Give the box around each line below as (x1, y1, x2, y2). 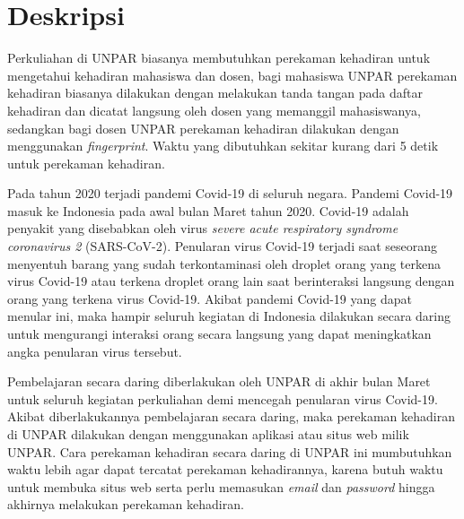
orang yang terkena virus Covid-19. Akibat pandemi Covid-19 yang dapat (7, 289, 412, 307)
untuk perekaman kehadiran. (7, 153, 165, 172)
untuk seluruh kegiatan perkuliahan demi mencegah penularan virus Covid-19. (7, 389, 438, 408)
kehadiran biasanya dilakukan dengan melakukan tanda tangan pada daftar (7, 83, 424, 102)
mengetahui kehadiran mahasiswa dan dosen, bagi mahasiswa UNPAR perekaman (7, 65, 458, 84)
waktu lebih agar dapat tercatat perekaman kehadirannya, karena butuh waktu (7, 460, 443, 479)
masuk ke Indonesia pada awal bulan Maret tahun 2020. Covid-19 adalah (7, 201, 409, 220)
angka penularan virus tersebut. (7, 342, 182, 360)
